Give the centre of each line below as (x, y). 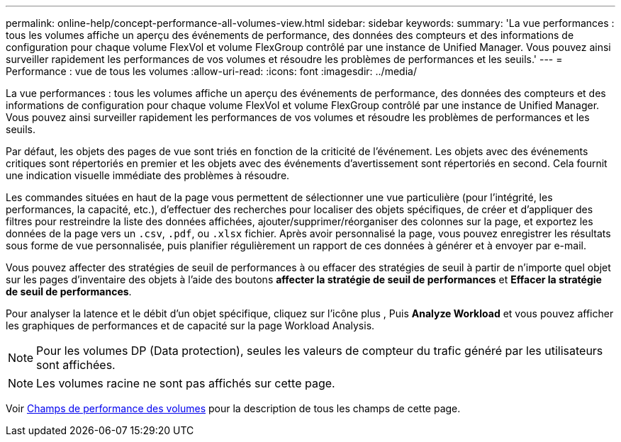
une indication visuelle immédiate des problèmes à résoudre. (148, 175)
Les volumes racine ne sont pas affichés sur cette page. (186, 383)
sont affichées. (76, 365)
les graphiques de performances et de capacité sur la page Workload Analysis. (190, 325)
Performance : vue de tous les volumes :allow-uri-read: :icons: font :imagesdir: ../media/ (211, 71)
